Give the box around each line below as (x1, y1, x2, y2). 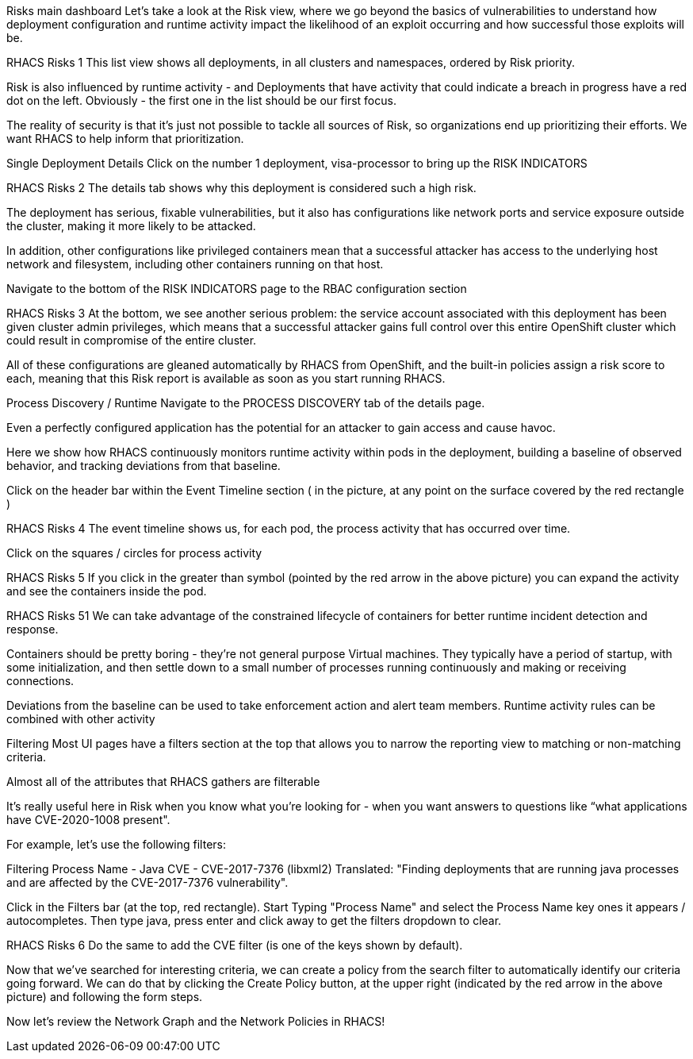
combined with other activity (6, 712, 155, 726)
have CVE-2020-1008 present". (6, 813, 170, 826)
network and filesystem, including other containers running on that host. (6, 257, 384, 271)
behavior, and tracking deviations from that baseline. (6, 459, 281, 472)
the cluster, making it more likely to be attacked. (6, 219, 256, 233)
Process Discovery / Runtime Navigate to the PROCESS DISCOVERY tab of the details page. (6, 396, 485, 410)
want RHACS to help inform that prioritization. (6, 132, 244, 145)
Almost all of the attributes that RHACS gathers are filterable (6, 775, 320, 788)
